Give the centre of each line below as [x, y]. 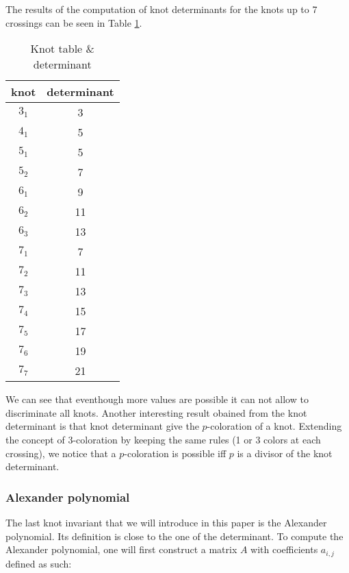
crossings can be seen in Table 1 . [74, 22]
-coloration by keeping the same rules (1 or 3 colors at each [197, 439]
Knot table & [62, 49]
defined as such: [39, 563]
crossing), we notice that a [61, 453]
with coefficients [284, 549]
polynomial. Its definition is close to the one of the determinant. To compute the [174, 536]
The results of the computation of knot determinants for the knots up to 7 [161, 9]
